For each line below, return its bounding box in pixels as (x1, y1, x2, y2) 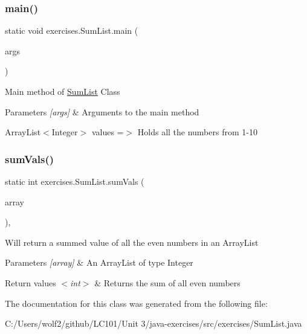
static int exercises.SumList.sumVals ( (5, 175, 144, 187)
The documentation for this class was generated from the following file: (5, 297, 268, 309)
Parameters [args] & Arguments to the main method (5, 105, 199, 118)
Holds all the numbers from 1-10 (137, 126, 257, 138)
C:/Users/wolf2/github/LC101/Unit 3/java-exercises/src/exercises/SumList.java (5, 317, 302, 330)
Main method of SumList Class (5, 85, 120, 97)
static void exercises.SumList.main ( (5, 24, 138, 37)
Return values (5, 276, 56, 289)
